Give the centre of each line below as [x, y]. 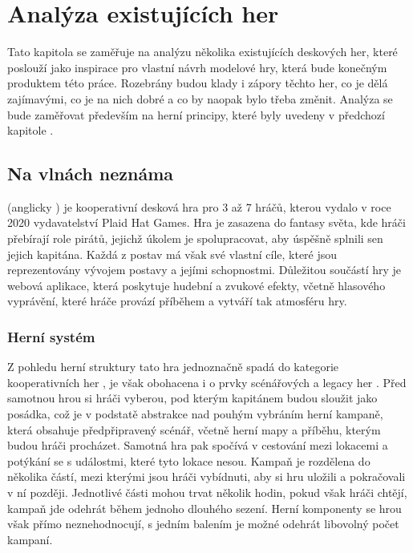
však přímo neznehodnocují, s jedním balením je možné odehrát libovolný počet [203, 524]
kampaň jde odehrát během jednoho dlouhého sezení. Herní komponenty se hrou [204, 508]
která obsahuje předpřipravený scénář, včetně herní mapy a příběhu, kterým [194, 429]
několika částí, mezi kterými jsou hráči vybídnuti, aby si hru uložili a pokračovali [206, 476]
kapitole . [30, 130]
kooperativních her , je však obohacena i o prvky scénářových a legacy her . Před [207, 382]
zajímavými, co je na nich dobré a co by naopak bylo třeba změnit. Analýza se [200, 98]
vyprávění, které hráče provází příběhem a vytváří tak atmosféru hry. [177, 301]
